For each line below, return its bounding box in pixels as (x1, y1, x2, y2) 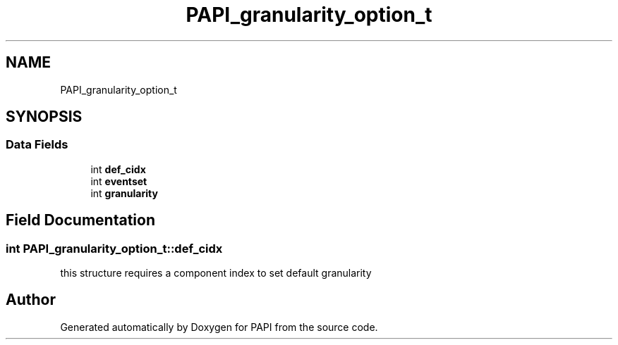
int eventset (90, 175, 147, 187)
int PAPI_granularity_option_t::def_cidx (6, 241, 223, 256)
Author (6, 291, 56, 309)
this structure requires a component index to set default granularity (60, 267, 372, 280)
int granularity (90, 187, 158, 199)
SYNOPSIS (6, 108, 83, 126)
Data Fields (6, 137, 68, 152)
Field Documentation (6, 211, 155, 230)
